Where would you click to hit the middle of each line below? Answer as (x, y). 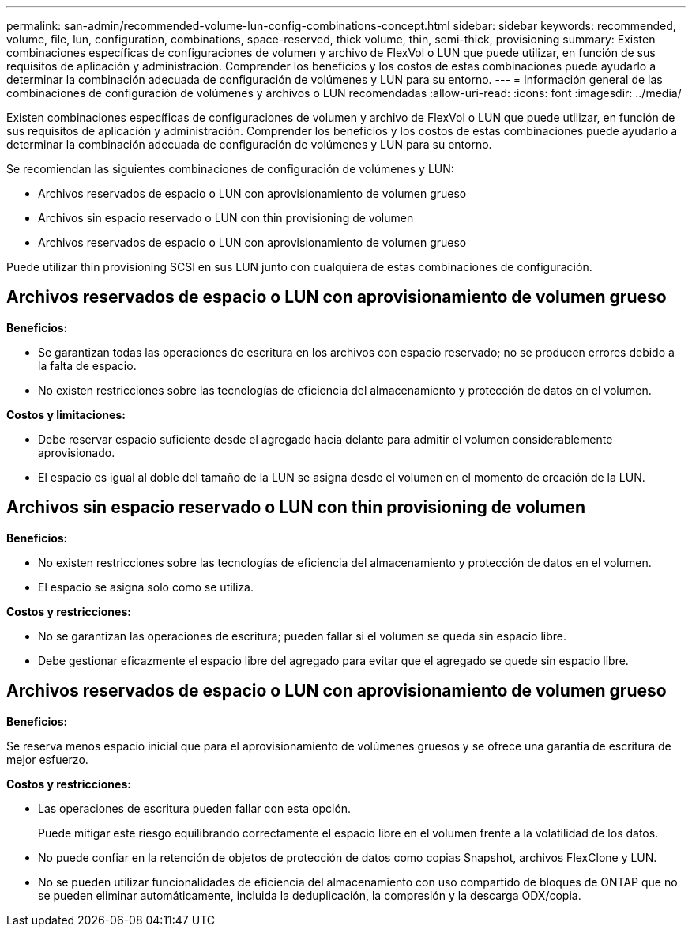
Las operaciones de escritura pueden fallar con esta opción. (195, 808)
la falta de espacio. (87, 365)
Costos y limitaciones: (66, 414)
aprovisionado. (77, 452)
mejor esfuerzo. (47, 759)
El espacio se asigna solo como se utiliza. (146, 587)
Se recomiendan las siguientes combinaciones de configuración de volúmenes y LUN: (230, 169)
